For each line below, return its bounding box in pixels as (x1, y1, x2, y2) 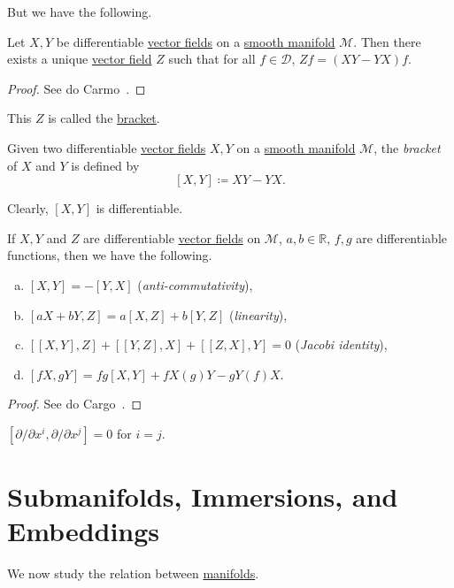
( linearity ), (229, 305, 288, 324)
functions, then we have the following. (7, 246, 212, 264)
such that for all (168, 50, 256, 68)
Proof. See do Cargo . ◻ (7, 394, 142, 413)
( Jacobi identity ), (295, 335, 388, 354)
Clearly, (7, 199, 49, 218)
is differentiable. (96, 199, 183, 218)
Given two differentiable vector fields (7, 138, 206, 157)
